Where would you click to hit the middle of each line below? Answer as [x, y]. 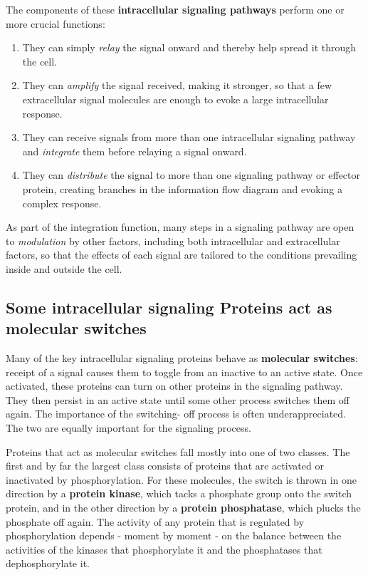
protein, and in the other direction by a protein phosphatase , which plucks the [183, 508]
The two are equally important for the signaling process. [128, 428]
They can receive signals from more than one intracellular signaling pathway [189, 137]
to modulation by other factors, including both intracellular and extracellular [173, 240]
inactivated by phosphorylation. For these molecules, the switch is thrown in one [182, 479]
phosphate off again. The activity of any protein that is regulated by [155, 521]
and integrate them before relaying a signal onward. [135, 151]
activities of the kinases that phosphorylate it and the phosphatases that [164, 549]
